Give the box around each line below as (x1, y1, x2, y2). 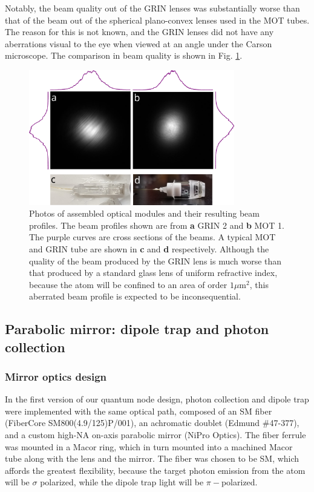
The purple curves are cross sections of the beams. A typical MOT (29, 231, 276, 243)
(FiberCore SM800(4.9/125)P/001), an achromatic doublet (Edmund (5, 416, 260, 429)
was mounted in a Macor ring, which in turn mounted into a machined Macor (5, 440, 293, 453)
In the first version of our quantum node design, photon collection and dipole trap (5, 393, 309, 405)
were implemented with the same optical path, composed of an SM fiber (5, 404, 272, 417)
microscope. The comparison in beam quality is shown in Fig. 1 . (5, 49, 243, 62)
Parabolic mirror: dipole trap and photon (5, 320, 269, 338)
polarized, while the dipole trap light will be (40, 476, 204, 488)
